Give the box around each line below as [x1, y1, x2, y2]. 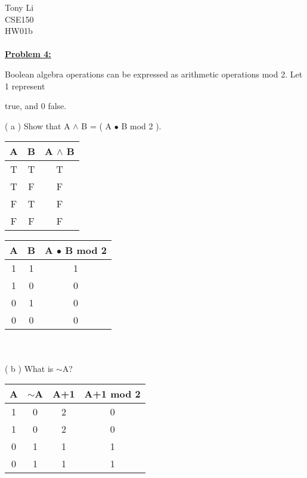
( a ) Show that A [5, 119, 70, 132]
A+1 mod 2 [84, 387, 141, 401]
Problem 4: [5, 48, 51, 60]
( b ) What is [5, 362, 54, 374]
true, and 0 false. [5, 100, 67, 112]
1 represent [5, 79, 45, 92]
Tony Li [5, 1, 34, 13]
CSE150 [5, 13, 34, 25]
